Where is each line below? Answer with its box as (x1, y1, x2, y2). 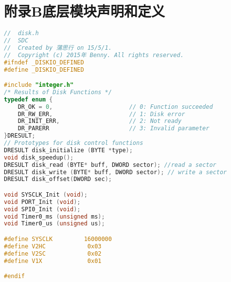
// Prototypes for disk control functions (4, 140, 143, 147)
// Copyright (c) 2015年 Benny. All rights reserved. (4, 51, 184, 59)
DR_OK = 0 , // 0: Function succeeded (18, 103, 213, 110)
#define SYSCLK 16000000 (4, 235, 112, 242)
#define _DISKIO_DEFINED (4, 66, 84, 73)
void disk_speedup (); (4, 154, 74, 161)
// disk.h (4, 30, 39, 37)
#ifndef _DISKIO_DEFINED (4, 59, 84, 66)
